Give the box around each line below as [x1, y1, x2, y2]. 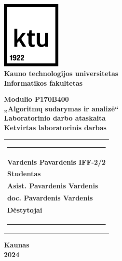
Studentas [7, 169, 41, 179]
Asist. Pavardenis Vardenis [7, 181, 98, 191]
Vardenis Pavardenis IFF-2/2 [7, 156, 106, 167]
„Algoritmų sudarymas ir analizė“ [4, 103, 119, 113]
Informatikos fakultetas [4, 77, 83, 88]
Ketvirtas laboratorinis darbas [4, 122, 107, 132]
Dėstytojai [7, 204, 42, 215]
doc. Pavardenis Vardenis [7, 193, 93, 203]
